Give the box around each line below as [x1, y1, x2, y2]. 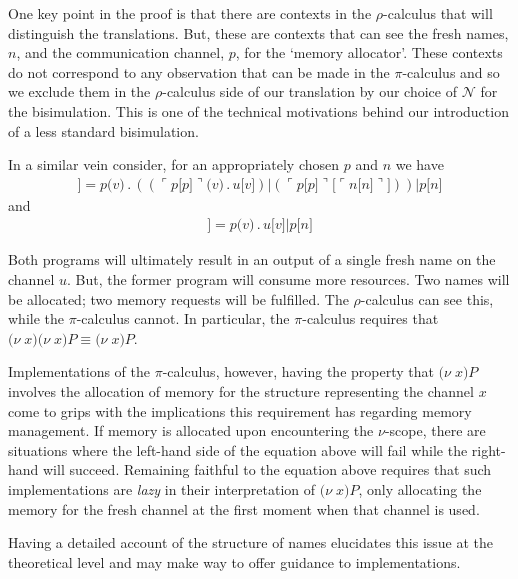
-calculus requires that [302, 308, 439, 329]
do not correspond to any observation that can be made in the [8, 61, 390, 82]
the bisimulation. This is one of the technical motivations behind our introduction [8, 100, 509, 121]
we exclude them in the [8, 81, 151, 102]
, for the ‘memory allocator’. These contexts [235, 42, 503, 63]
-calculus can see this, [360, 288, 494, 309]
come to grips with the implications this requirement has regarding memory [8, 400, 472, 421]
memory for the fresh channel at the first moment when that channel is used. [8, 498, 480, 519]
